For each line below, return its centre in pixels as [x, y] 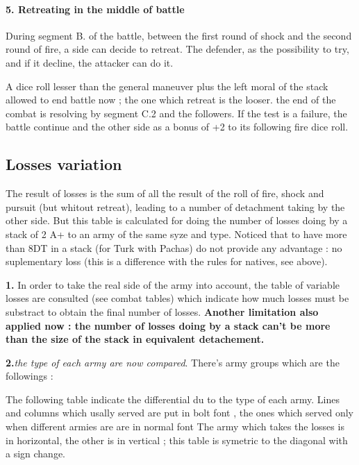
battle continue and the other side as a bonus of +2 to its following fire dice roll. [177, 127]
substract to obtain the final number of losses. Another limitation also [162, 311]
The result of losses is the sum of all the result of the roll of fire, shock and [165, 193]
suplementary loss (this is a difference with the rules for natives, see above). [167, 261]
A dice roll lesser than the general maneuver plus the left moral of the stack [167, 86]
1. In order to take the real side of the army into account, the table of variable [173, 284]
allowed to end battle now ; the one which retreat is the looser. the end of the [171, 100]
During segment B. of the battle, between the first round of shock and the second [179, 35]
